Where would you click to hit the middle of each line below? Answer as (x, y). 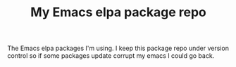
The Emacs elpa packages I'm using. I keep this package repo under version (118, 48)
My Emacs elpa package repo (118, 12)
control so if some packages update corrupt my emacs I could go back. (111, 56)
